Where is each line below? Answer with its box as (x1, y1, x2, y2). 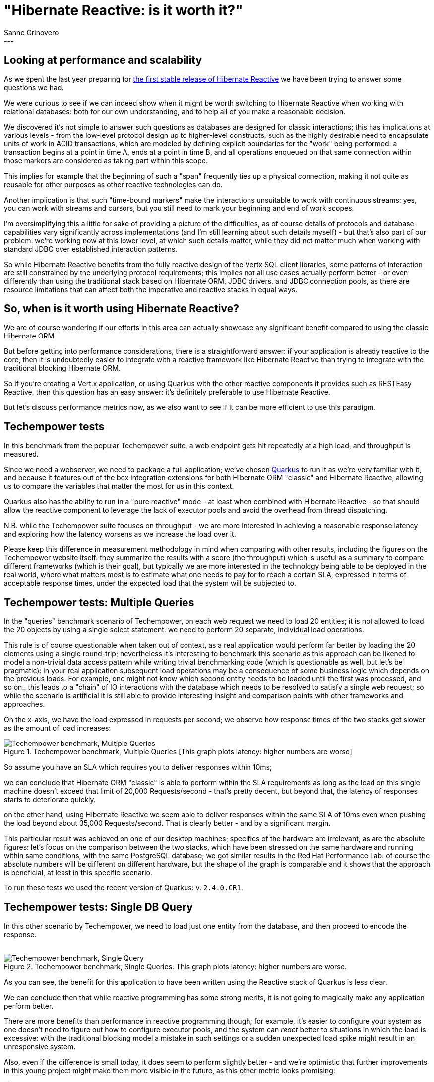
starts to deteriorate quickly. (4, 795, 96, 804)
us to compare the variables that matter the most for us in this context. (4, 482, 234, 491)
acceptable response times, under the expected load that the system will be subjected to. (4, 579, 296, 588)
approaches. (4, 700, 45, 709)
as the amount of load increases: (4, 724, 111, 733)
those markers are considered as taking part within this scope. (4, 156, 208, 165)
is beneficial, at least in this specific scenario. (4, 868, 153, 877)
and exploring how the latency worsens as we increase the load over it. (4, 530, 236, 539)
